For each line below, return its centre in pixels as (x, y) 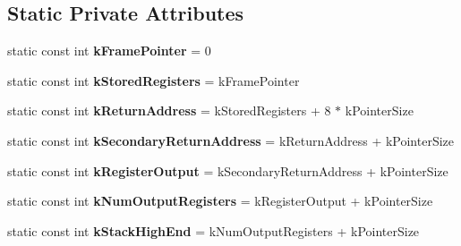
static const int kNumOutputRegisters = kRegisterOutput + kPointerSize (220, 201)
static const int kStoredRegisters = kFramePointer (154, 80)
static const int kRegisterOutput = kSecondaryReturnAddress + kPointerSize (228, 170)
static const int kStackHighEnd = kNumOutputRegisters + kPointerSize (213, 230)
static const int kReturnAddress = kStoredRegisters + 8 (169, 110)
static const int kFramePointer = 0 (109, 51)
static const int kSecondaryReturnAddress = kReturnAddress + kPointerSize (231, 140)
